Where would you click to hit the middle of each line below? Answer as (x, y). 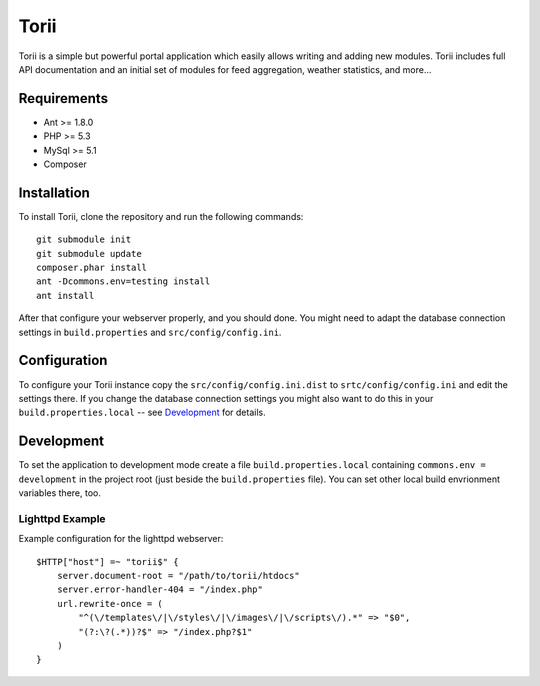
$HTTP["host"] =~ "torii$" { (107, 561)
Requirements (63, 98)
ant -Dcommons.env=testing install (123, 281)
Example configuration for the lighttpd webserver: (121, 539)
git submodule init (84, 239)
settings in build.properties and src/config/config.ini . (150, 332)
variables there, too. (60, 493)
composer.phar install (92, 268)
